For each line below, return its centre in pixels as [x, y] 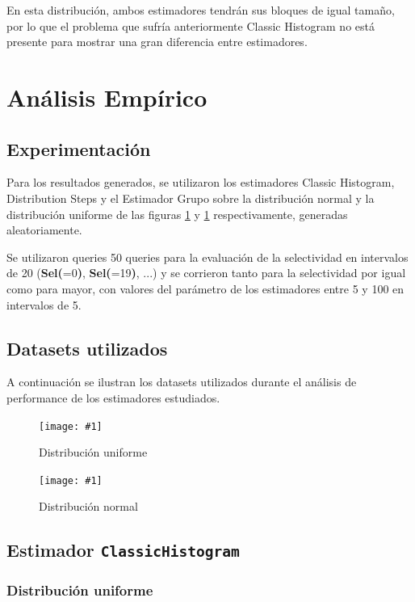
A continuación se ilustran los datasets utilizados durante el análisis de [182, 382]
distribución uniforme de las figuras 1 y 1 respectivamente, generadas [177, 214]
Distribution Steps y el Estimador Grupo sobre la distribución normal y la [191, 198]
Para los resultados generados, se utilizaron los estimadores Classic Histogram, [201, 182]
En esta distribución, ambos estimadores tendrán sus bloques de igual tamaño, [201, 10]
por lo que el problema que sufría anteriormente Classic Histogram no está [191, 25]
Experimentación [79, 148]
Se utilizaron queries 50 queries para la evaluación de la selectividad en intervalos [207, 257]
